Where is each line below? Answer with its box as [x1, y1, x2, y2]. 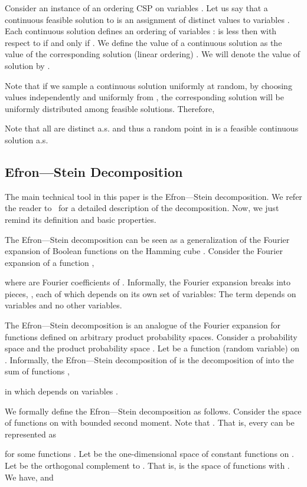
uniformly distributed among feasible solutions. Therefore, [5, 102, 215, 114]
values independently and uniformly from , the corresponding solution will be [5, 91, 284, 103]
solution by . [5, 59, 50, 71]
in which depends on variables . [5, 385, 118, 397]
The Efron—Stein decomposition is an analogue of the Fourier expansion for [5, 319, 281, 331]
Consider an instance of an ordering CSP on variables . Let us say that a [5, 2, 268, 14]
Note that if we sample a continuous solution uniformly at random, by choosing [5, 79, 292, 91]
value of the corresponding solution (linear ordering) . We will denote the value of [5, 48, 301, 60]
